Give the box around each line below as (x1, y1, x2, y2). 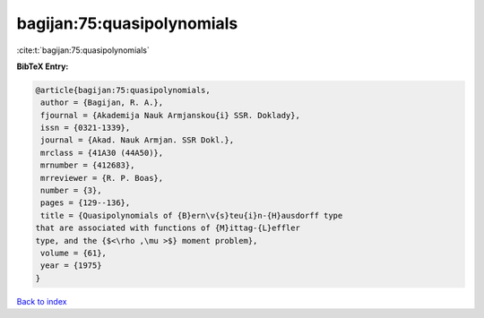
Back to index (16, 296, 67, 306)
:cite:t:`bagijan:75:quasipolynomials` (16, 45, 150, 56)
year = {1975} (40, 261, 102, 271)
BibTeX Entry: (16, 61, 69, 72)
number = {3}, (40, 185, 102, 196)
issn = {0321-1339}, (40, 123, 131, 133)
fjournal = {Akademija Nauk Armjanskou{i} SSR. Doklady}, (40, 110, 300, 120)
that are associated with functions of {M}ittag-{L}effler (35, 223, 300, 233)
